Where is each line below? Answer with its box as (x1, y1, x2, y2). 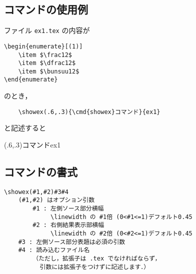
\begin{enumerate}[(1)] (4, 42, 83, 50)
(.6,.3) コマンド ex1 (4, 139, 61, 149)
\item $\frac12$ (18, 51, 72, 58)
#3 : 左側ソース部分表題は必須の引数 (18, 238, 125, 245)
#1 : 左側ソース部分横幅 (32, 205, 104, 212)
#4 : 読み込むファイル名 (18, 246, 90, 254)
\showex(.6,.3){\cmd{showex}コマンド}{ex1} (18, 108, 160, 115)
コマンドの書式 (4, 163, 77, 179)
